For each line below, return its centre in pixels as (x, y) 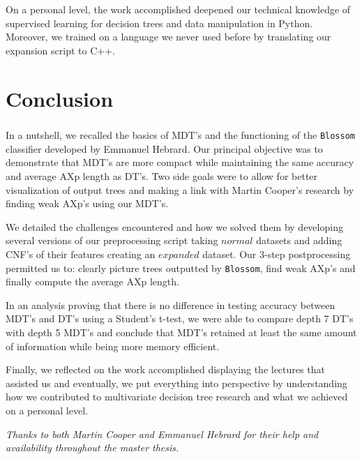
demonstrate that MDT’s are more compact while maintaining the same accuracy (180, 162)
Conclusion (60, 98)
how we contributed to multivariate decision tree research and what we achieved (177, 397)
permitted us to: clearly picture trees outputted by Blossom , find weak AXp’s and (181, 268)
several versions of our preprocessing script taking (112, 240)
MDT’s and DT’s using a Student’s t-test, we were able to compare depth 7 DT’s (180, 318)
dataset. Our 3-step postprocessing (277, 254)
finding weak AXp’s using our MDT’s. (87, 203)
